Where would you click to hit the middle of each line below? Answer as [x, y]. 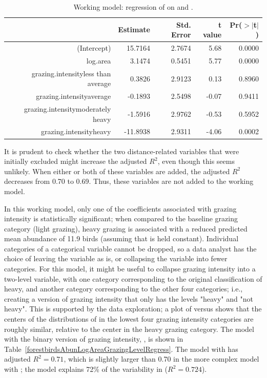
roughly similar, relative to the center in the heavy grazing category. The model [129, 329]
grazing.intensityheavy [76, 131]
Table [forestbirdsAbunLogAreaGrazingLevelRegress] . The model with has [121, 349]
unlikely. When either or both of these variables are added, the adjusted [117, 171]
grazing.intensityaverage [74, 96]
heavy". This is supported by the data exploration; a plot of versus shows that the [133, 309]
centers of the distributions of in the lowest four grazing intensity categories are [129, 319]
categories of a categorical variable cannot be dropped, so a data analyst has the [130, 248]
